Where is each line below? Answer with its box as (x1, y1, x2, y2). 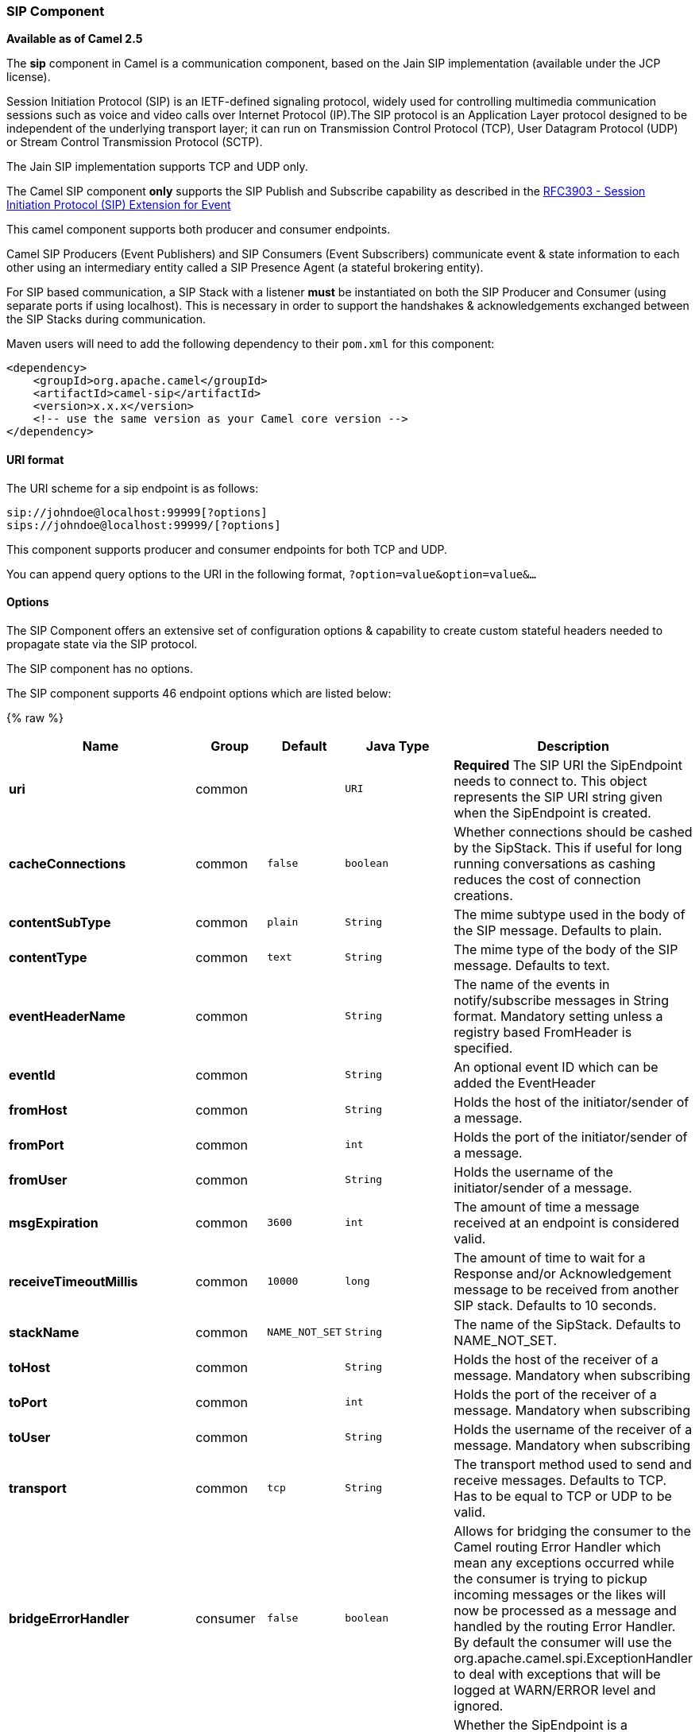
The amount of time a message (454, 1198, 639, 1215)
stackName (9, 1324, 79, 1340)
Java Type (365, 737, 430, 754)
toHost (9, 1359, 51, 1375)
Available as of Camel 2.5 (6, 32, 143, 46)
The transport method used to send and (454, 1456, 692, 1472)
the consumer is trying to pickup (454, 1570, 647, 1587)
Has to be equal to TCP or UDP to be (454, 1487, 672, 1504)
